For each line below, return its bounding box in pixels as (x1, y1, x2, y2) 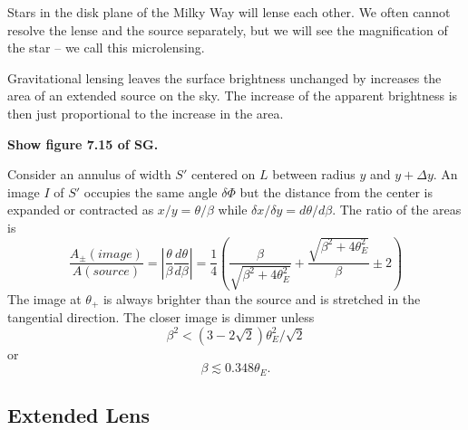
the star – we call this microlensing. (7, 38, 205, 57)
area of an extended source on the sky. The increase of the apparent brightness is (7, 86, 458, 105)
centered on (190, 165, 256, 184)
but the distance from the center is (239, 182, 434, 201)
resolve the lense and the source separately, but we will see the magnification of (7, 20, 448, 39)
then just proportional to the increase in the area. (7, 103, 284, 122)
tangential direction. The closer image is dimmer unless (7, 308, 315, 327)
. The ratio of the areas (332, 200, 462, 219)
